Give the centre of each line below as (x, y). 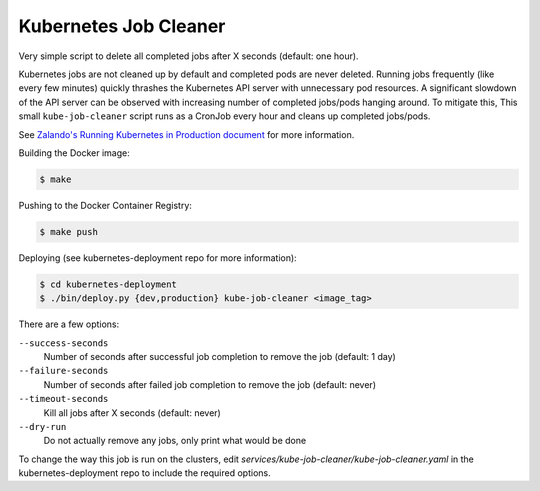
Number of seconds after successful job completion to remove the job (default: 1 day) (220, 356)
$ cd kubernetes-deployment (108, 284)
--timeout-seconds (63, 399)
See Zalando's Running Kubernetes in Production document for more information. (186, 134)
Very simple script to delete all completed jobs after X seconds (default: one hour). (188, 56)
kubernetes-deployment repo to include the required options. (144, 473)
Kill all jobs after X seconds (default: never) (132, 412)
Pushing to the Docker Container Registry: (105, 205)
